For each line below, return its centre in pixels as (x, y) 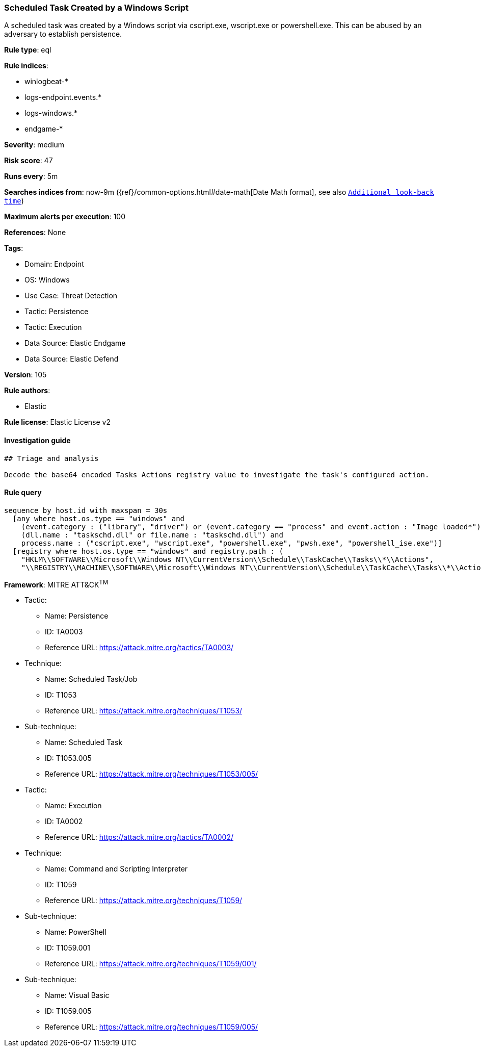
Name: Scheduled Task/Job (91, 679)
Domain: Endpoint (54, 264)
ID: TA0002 (64, 822)
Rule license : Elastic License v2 (57, 422)
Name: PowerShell (76, 932)
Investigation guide (37, 440)
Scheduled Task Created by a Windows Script (96, 8)
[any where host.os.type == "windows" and (99, 518)
